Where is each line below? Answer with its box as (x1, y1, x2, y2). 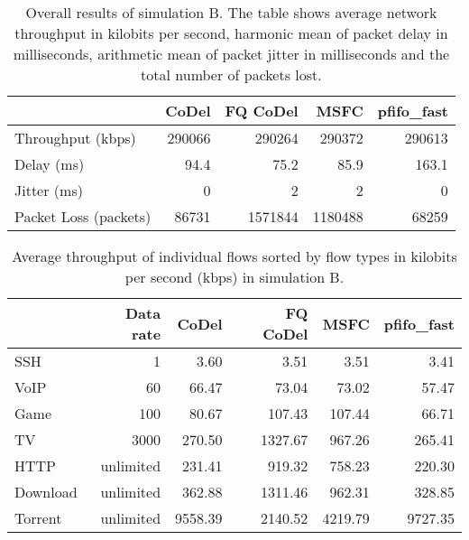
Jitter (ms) (14, 180, 83, 200)
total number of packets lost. (141, 64, 322, 85)
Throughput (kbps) (14, 127, 136, 148)
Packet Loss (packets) (14, 206, 152, 227)
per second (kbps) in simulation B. (124, 266, 345, 287)
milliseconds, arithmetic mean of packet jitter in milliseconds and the (13, 43, 450, 64)
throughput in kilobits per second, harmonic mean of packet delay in (14, 23, 448, 43)
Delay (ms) (14, 154, 85, 174)
